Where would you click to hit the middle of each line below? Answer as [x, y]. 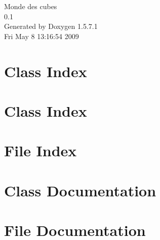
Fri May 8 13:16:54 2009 [42, 36]
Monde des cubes [31, 6]
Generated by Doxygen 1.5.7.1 [51, 26]
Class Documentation [80, 190]
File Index [41, 150]
